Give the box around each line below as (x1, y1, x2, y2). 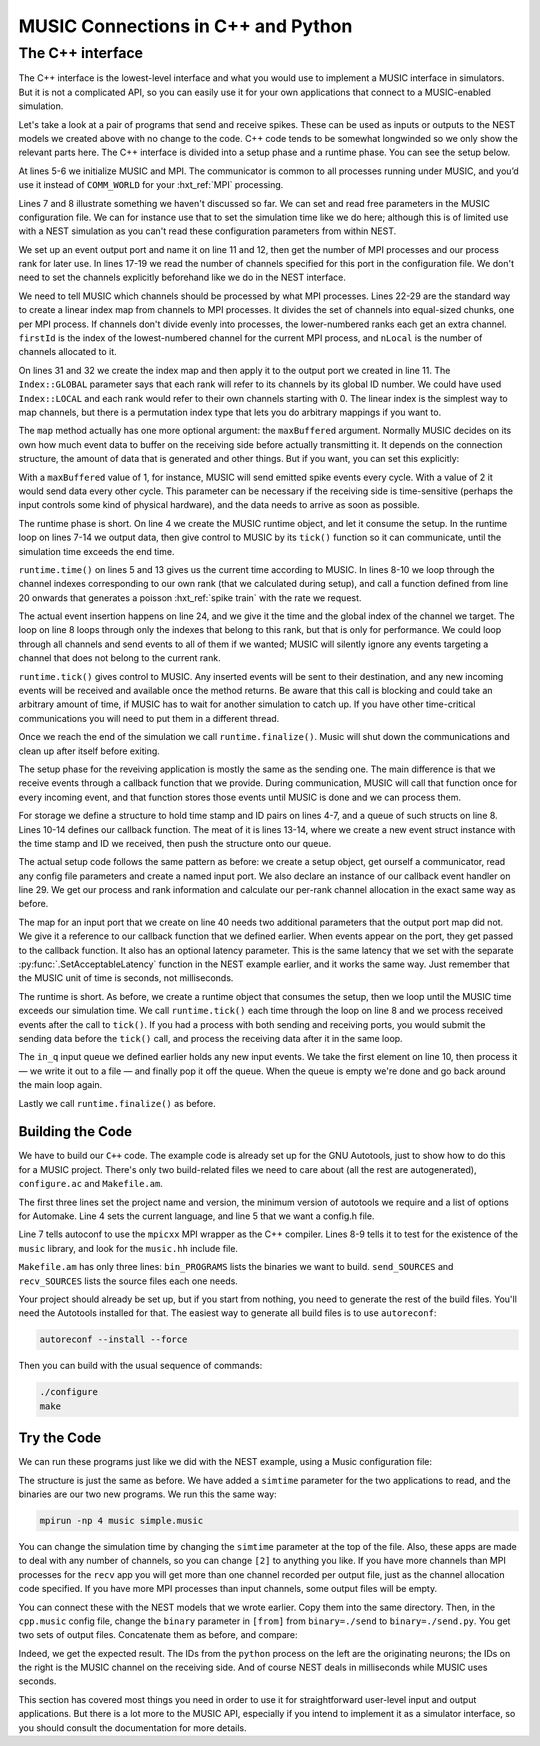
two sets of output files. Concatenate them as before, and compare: (18, 1629, 299, 1641)
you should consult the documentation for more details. (18, 1721, 247, 1734)
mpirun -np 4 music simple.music (39, 1515, 204, 1526)
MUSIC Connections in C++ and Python (18, 15, 353, 37)
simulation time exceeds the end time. (18, 545, 175, 557)
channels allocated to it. (18, 346, 117, 358)
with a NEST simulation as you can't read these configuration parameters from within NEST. (18, 225, 397, 237)
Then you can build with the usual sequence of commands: (18, 1360, 263, 1372)
